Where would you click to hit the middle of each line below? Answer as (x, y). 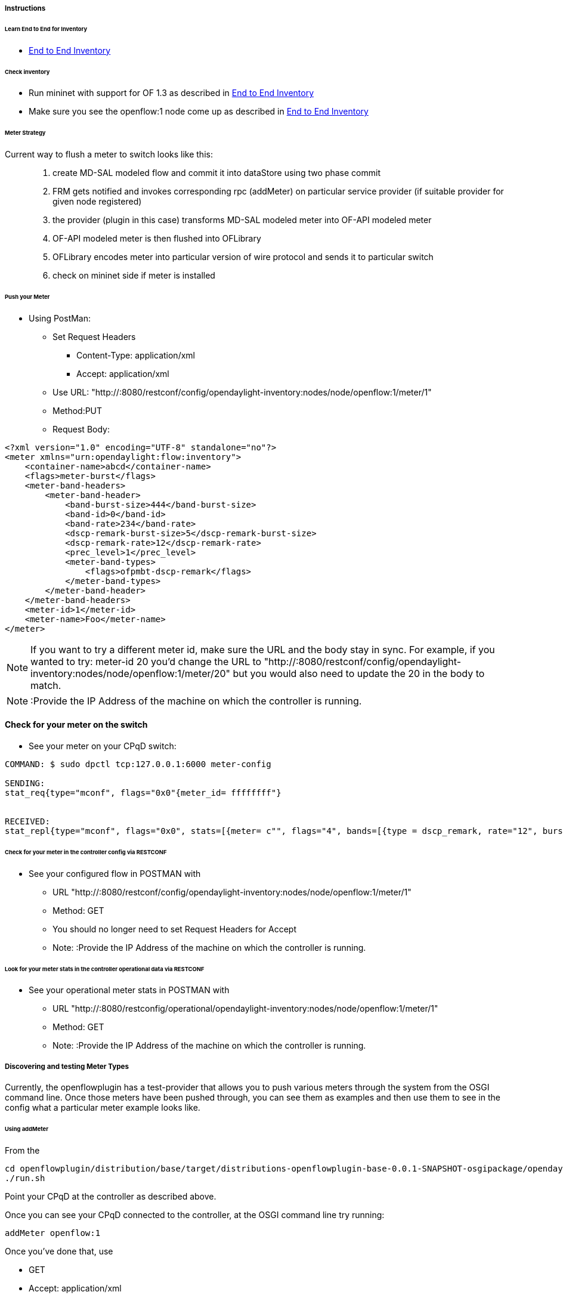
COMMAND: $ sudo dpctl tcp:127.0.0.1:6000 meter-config (138, 764)
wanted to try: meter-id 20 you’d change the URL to (146, 661)
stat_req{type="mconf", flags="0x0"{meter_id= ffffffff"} (143, 792)
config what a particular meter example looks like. (103, 1108)
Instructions (25, 8)
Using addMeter (27, 1129)
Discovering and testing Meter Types (67, 1066)
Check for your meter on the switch (76, 725)
